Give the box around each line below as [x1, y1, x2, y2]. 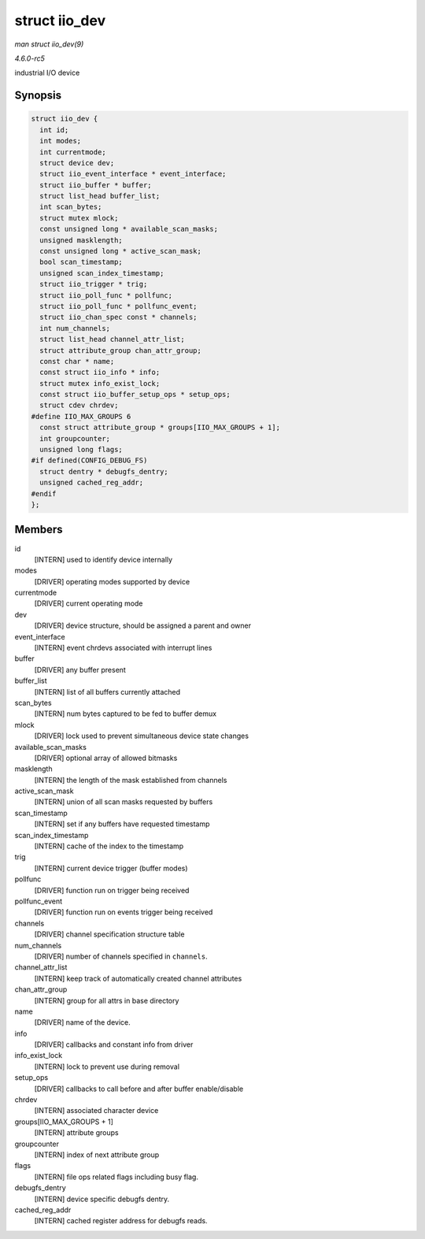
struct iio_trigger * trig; [39, 280, 148, 289]
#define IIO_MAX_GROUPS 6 [31, 412, 131, 421]
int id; [39, 125, 69, 134]
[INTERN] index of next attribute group [34, 1150, 160, 1159]
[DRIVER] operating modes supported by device [34, 577, 190, 586]
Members [14, 523, 63, 536]
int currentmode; [39, 147, 106, 157]
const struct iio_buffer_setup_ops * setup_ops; [39, 390, 231, 399]
